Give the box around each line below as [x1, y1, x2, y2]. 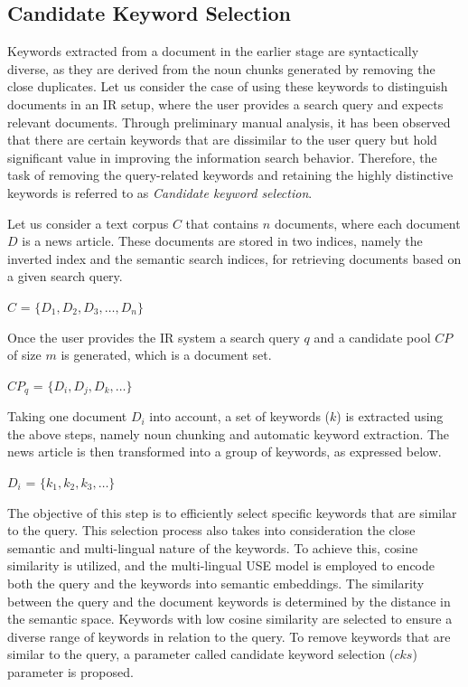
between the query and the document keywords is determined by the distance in [7, 591, 451, 610]
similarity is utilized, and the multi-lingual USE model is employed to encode [7, 556, 435, 575]
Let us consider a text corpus [7, 213, 169, 232]
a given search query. [7, 267, 123, 286]
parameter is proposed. [7, 662, 134, 681]
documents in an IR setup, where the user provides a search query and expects [7, 94, 444, 113]
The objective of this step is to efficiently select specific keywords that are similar [7, 503, 457, 522]
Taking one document [7, 407, 127, 426]
